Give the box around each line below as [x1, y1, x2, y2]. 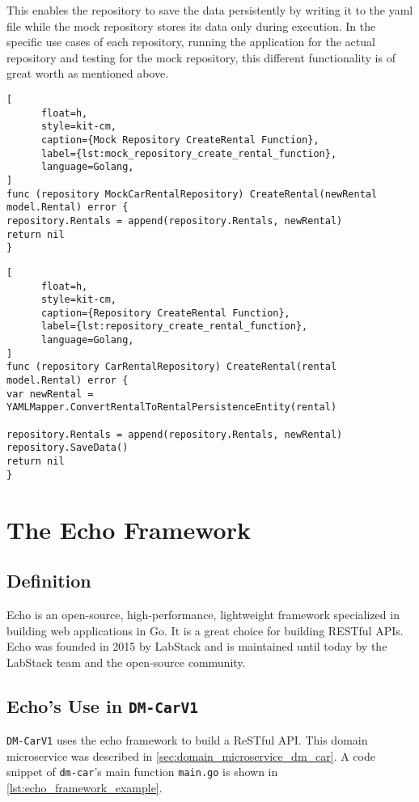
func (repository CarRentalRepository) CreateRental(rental [6, 361, 337, 373]
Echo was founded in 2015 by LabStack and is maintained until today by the [6, 638, 387, 655]
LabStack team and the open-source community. [6, 653, 246, 670]
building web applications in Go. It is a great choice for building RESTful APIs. [6, 622, 404, 639]
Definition [6, 568, 91, 593]
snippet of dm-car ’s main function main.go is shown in [6, 763, 278, 780]
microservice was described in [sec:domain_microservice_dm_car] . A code [6, 747, 375, 764]
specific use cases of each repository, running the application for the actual [6, 33, 375, 50]
